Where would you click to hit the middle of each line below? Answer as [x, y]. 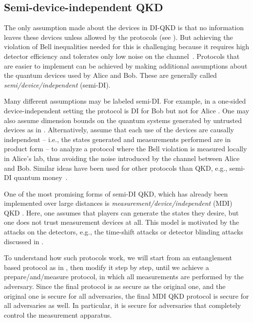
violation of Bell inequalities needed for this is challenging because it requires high [127, 46]
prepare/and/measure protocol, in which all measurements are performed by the [124, 277]
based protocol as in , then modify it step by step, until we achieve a [107, 267]
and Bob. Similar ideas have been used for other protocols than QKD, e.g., [116, 168]
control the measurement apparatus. [58, 314]
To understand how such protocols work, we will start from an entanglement [118, 258]
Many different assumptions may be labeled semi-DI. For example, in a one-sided [125, 101]
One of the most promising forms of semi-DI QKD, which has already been [116, 193]
